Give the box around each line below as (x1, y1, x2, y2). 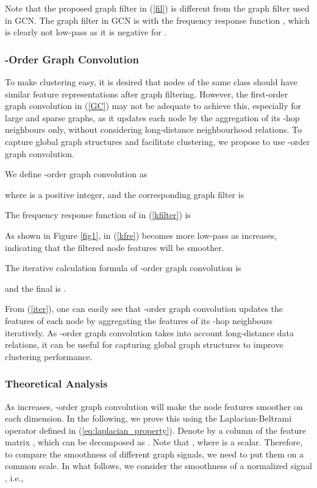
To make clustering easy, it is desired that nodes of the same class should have (5, 76, 297, 88)
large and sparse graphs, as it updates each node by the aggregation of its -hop (5, 111, 300, 124)
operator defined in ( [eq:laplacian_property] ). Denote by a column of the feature (5, 423, 306, 436)
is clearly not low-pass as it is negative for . (5, 26, 167, 38)
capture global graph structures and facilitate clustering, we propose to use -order (5, 135, 310, 147)
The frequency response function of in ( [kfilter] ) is (5, 208, 191, 221)
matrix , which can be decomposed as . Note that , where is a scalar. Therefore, (5, 436, 303, 448)
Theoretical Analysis (5, 376, 108, 391)
